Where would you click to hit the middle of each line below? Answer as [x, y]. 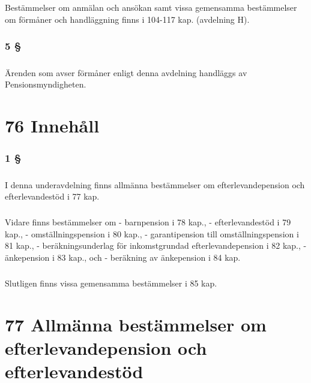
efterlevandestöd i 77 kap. [52, 196]
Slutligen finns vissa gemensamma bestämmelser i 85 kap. [111, 283]
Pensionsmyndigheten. [46, 84]
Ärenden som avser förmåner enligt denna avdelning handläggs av [126, 72]
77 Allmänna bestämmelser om [136, 324]
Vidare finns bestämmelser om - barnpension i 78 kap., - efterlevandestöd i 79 [148, 222]
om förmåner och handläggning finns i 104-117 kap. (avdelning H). [127, 19]
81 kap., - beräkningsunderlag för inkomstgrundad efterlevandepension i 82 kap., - [156, 245]
